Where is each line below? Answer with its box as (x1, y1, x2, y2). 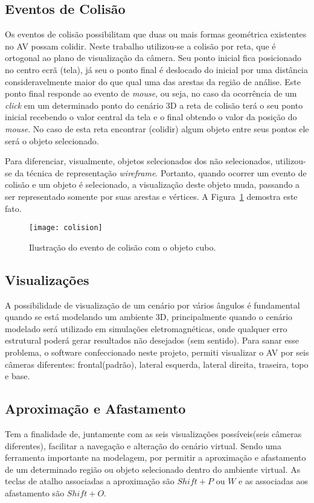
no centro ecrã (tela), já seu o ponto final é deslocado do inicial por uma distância (5, 63, 309, 75)
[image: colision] (29, 223, 103, 232)
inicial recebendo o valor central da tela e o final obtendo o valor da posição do (5, 111, 297, 123)
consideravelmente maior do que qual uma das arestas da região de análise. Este (5, 75, 301, 88)
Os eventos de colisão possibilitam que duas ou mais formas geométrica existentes (5, 28, 307, 40)
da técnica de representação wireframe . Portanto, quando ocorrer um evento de (14, 166, 307, 179)
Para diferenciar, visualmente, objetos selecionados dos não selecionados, (5, 155, 273, 167)
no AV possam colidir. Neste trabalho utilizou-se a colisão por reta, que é (5, 39, 276, 52)
